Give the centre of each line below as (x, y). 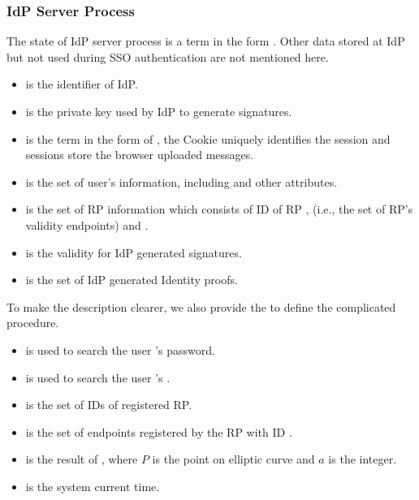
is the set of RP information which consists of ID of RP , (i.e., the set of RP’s (219, 209)
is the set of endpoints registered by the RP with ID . (159, 431)
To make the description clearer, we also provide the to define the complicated (201, 306)
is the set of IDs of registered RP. (109, 405)
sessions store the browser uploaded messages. (140, 155)
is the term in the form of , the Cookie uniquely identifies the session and (208, 138)
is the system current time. (93, 486)
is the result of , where (82, 459)
